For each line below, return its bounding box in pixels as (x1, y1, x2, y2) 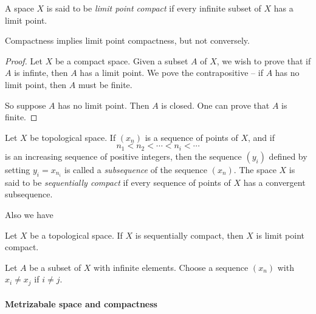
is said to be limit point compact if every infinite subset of (46, 2, 261, 14)
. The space (233, 163, 276, 176)
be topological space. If (30, 131, 116, 143)
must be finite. (78, 78, 132, 90)
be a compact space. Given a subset (55, 54, 188, 67)
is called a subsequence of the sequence (64, 163, 208, 176)
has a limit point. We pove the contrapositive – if (80, 66, 263, 79)
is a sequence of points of (145, 131, 238, 143)
